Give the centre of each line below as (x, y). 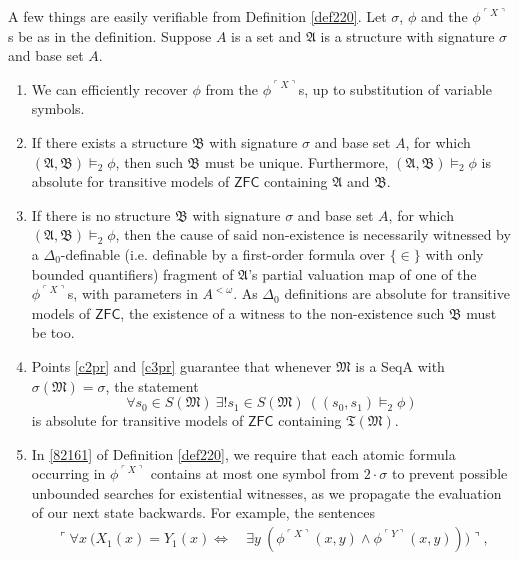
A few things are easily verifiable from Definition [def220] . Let (197, 16)
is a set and (266, 35)
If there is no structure (101, 214)
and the (444, 16)
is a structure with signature (407, 35)
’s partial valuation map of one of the (362, 273)
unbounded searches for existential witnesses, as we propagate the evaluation (266, 492)
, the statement (152, 385)
